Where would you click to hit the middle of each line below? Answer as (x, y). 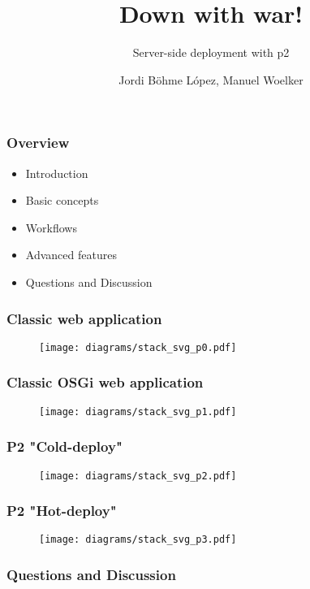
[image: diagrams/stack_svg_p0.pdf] (138, 347)
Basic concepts (62, 200)
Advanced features (71, 255)
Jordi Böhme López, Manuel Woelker (211, 79)
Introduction (57, 173)
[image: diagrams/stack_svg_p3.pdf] (138, 540)
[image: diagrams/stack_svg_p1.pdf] (138, 411)
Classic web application (84, 318)
